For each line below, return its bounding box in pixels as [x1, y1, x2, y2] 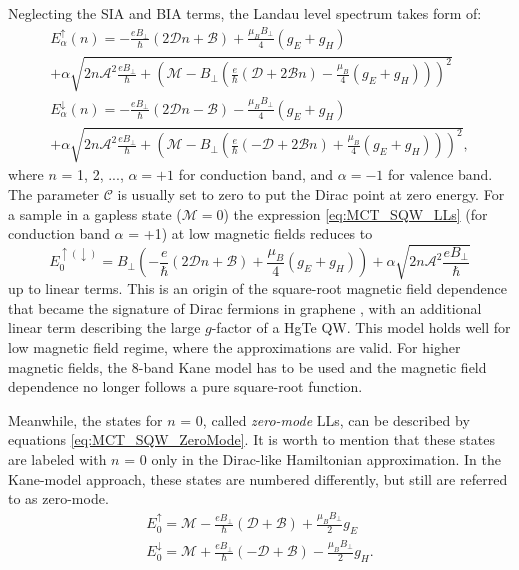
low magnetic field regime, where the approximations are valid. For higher [8, 337, 461, 358]
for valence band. [387, 164, 493, 185]
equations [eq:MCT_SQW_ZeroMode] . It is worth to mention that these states [8, 429, 495, 450]
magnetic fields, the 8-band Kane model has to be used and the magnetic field [8, 356, 487, 377]
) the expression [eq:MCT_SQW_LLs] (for [223, 203, 488, 224]
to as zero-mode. [8, 488, 109, 509]
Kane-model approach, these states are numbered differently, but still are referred [8, 468, 508, 489]
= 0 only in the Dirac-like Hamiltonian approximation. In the [124, 449, 501, 470]
